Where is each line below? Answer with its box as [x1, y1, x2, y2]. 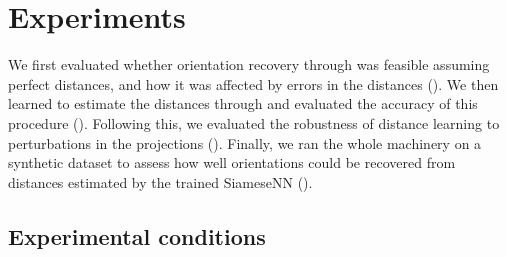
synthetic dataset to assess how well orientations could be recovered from [8, 152, 456, 173]
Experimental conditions [8, 220, 266, 251]
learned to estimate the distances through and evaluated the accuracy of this [8, 93, 478, 114]
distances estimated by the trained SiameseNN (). [8, 171, 313, 192]
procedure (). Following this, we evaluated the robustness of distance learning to [8, 112, 500, 133]
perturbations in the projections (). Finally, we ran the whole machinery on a [8, 132, 482, 153]
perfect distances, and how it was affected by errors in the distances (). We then [8, 73, 499, 94]
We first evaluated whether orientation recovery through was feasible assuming [8, 54, 490, 75]
